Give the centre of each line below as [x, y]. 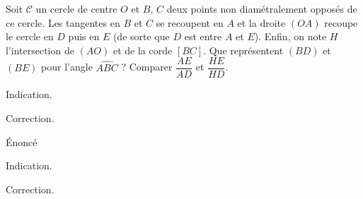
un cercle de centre [76, 8]
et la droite [261, 22]
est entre [203, 36]
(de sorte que [141, 36]
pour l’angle [67, 67]
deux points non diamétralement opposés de [262, 8]
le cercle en [30, 36]
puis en [84, 36]
